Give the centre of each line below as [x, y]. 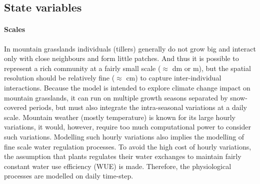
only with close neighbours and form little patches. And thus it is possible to [121, 58]
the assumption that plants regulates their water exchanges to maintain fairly [123, 156]
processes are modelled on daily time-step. [69, 176]
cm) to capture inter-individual [174, 78]
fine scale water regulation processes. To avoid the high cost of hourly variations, [128, 146]
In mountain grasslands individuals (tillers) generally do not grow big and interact [130, 48]
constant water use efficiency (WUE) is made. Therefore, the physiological [118, 166]
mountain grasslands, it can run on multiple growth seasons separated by [116, 97]
